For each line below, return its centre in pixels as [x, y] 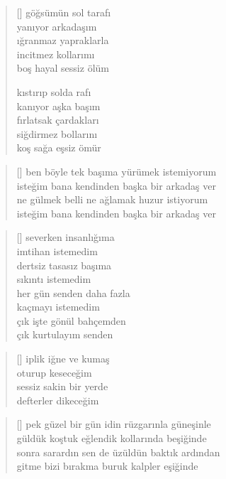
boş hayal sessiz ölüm [63, 68]
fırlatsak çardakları [58, 120]
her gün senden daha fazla [73, 292]
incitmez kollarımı [56, 54]
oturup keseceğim [54, 372]
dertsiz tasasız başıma [64, 265]
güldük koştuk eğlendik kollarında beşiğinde [112, 438]
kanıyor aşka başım [58, 106]
